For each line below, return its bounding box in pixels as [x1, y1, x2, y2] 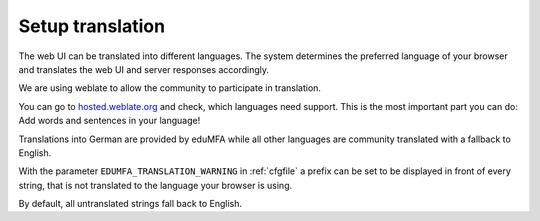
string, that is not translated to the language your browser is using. [18, 179, 293, 191]
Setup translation [18, 15, 165, 37]
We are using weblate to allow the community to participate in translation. [18, 82, 322, 94]
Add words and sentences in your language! [18, 115, 201, 127]
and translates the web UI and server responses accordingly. [18, 63, 270, 75]
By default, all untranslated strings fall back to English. [18, 198, 243, 210]
